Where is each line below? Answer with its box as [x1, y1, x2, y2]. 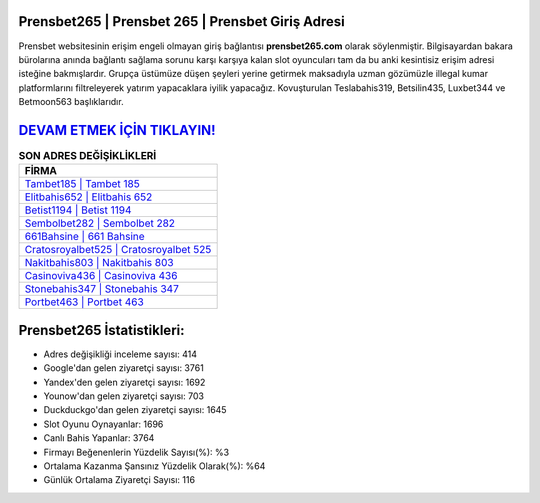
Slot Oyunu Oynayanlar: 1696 [43, 418, 164, 430]
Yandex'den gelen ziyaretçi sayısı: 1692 [43, 376, 206, 388]
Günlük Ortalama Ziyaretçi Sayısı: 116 [43, 474, 195, 486]
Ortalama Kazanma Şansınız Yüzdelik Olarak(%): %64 [43, 460, 266, 472]
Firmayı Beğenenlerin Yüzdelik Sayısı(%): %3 [43, 446, 230, 458]
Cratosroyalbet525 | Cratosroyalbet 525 [24, 243, 212, 257]
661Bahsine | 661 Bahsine [24, 230, 145, 244]
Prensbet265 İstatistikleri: [18, 321, 185, 339]
